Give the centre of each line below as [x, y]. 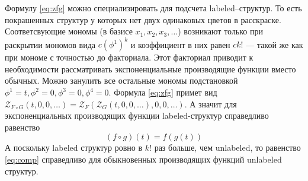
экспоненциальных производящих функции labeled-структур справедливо [137, 115]
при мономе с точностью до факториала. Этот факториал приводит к [129, 57]
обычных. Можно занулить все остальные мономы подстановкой [121, 80]
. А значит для [211, 104]
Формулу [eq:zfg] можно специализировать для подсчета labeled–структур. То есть [153, 8]
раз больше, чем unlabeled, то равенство [227, 147]
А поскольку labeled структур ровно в [74, 147]
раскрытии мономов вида [50, 44]
